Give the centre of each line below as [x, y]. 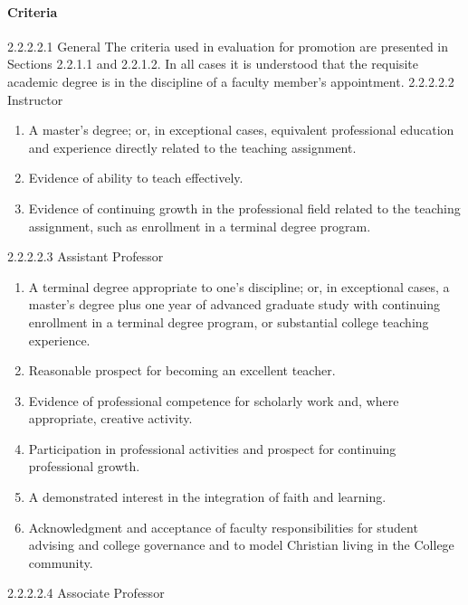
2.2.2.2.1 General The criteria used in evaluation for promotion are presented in [228, 46]
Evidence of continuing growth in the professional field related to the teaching [244, 208]
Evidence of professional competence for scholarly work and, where [214, 400]
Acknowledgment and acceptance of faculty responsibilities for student [223, 527]
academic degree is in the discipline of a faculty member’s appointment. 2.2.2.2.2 [231, 81]
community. [61, 562]
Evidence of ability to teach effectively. [136, 178]
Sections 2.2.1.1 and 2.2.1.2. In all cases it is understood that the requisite [213, 64]
